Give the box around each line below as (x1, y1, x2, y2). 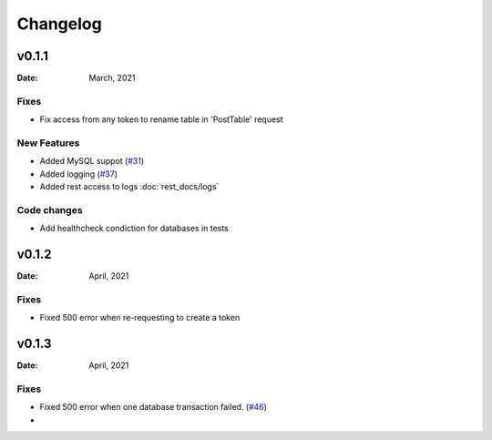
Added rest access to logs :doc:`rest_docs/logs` (39, 181, 220, 192)
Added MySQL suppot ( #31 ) (39, 156, 145, 167)
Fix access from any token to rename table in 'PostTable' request (39, 114, 283, 125)
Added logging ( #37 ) (39, 169, 118, 179)
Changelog (16, 14, 102, 34)
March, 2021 (88, 73, 136, 84)
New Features (16, 137, 80, 149)
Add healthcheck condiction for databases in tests (39, 223, 230, 234)
